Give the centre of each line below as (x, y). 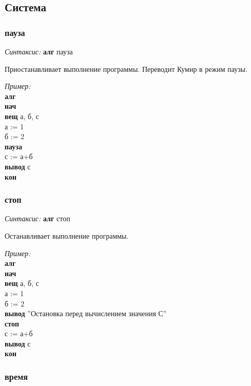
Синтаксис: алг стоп (37, 218)
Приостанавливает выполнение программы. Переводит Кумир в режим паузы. (126, 69)
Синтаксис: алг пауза (39, 51)
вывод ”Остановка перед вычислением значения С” (86, 313)
